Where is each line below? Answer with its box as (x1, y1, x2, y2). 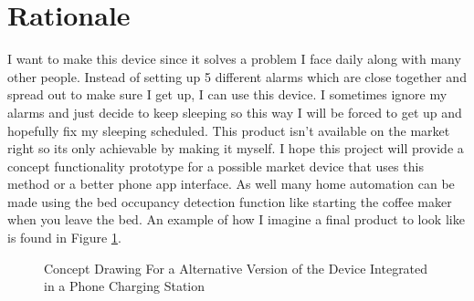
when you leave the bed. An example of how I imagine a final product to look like (7, 210, 465, 229)
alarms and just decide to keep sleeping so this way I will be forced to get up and (7, 102, 462, 121)
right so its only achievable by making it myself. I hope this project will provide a (7, 139, 464, 158)
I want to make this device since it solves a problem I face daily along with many (7, 49, 461, 68)
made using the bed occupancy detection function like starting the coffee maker (7, 192, 452, 211)
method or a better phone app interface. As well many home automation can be (7, 174, 455, 193)
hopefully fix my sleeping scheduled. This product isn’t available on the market (7, 120, 450, 140)
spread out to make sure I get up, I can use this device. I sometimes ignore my (7, 85, 448, 104)
